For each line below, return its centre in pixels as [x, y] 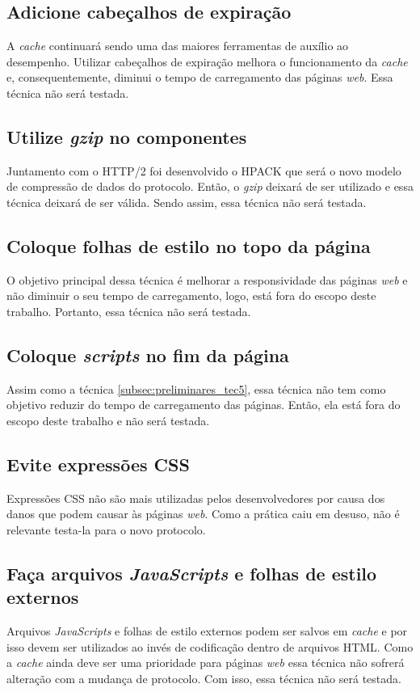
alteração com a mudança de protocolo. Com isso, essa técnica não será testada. [204, 678]
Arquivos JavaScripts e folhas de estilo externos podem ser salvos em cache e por [207, 631]
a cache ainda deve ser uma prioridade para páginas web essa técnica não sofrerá [206, 662]
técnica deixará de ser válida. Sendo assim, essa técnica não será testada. [187, 202]
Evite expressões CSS [98, 464]
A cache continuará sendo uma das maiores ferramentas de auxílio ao [178, 46]
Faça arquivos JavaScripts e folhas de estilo [192, 573]
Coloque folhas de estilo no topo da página [189, 245]
